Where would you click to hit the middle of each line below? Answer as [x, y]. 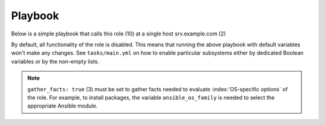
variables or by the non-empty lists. [55, 61]
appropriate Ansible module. [63, 106]
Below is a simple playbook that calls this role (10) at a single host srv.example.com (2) [119, 34]
